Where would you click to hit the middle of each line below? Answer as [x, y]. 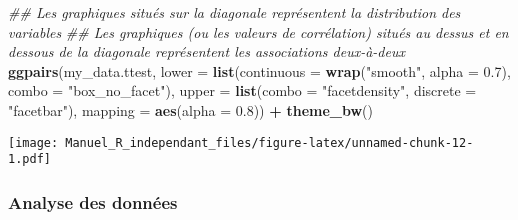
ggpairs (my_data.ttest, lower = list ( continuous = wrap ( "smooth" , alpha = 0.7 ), [259, 70]
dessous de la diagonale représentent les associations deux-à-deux [206, 51]
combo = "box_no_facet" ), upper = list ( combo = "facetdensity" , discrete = [242, 90]
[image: [33, 142]
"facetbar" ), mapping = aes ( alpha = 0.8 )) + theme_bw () [190, 109]
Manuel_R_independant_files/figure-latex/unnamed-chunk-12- [269, 142]
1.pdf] [29, 159]
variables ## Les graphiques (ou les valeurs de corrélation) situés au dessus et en [258, 31]
